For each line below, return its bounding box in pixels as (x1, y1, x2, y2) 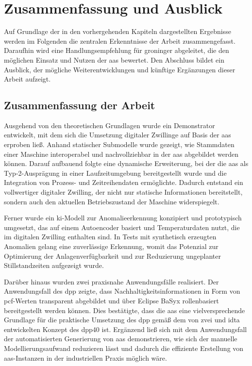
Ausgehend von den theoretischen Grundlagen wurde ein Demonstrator (4, 120, 215, 130)
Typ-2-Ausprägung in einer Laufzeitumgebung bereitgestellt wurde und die (4, 167, 227, 178)
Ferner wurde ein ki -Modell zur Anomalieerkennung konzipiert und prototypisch (4, 213, 242, 223)
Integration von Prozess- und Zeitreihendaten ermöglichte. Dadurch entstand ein (4, 177, 243, 187)
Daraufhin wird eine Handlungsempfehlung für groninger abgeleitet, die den (4, 45, 229, 55)
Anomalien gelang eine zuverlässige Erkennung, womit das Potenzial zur (4, 241, 218, 251)
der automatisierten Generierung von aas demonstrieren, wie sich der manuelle (4, 333, 237, 344)
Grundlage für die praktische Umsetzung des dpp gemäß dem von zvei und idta (4, 315, 240, 325)
